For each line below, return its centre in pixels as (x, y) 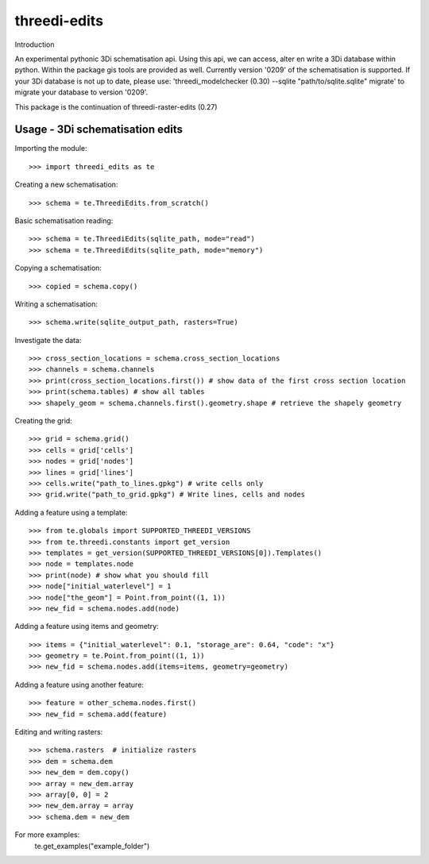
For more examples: (47, 835)
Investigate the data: (48, 340)
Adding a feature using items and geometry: (87, 627)
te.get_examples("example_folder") (92, 846)
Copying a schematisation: (58, 268)
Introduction (35, 44)
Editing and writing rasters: (59, 732)
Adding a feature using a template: (71, 512)
